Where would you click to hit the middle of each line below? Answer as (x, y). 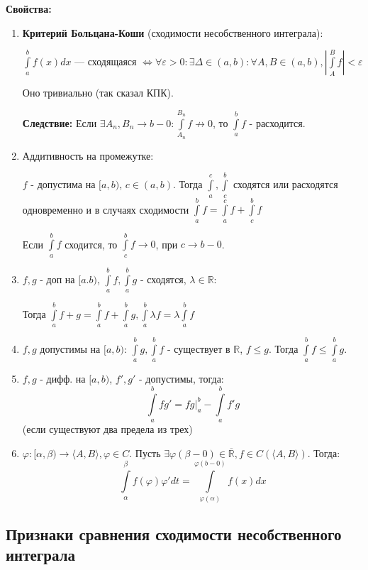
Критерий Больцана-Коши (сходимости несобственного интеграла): (173, 32)
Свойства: (29, 9)
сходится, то (91, 244)
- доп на (57, 279)
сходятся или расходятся (285, 184)
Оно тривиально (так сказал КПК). (98, 93)
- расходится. (277, 122)
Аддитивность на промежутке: (88, 155)
